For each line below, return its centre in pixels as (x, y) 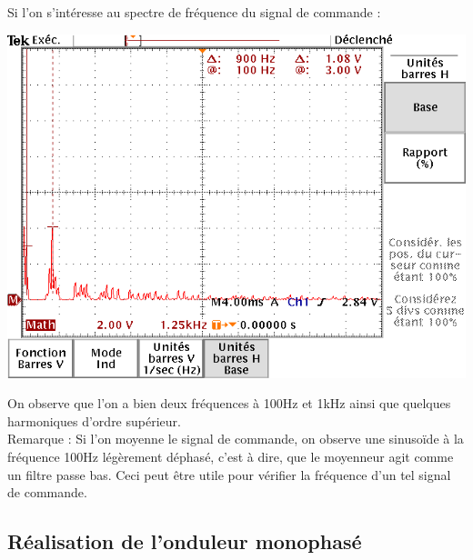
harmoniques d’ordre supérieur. (94, 420)
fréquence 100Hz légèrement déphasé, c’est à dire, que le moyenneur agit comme (231, 456)
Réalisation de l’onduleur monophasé (185, 541)
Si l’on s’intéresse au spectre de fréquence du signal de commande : (194, 12)
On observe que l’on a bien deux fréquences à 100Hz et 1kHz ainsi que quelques (229, 403)
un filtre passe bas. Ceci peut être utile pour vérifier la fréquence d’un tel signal (229, 474)
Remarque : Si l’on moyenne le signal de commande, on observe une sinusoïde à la (236, 439)
